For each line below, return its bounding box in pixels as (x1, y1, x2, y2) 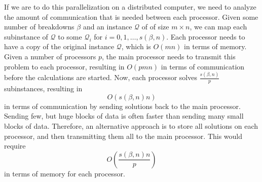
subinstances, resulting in (4, 83, 83, 94)
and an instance (83, 21, 132, 32)
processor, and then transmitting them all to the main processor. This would (4, 130, 243, 141)
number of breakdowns (4, 21, 74, 32)
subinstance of (4, 31, 48, 42)
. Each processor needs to (166, 31, 245, 42)
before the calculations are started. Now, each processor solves (4, 72, 197, 83)
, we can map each (190, 21, 247, 32)
